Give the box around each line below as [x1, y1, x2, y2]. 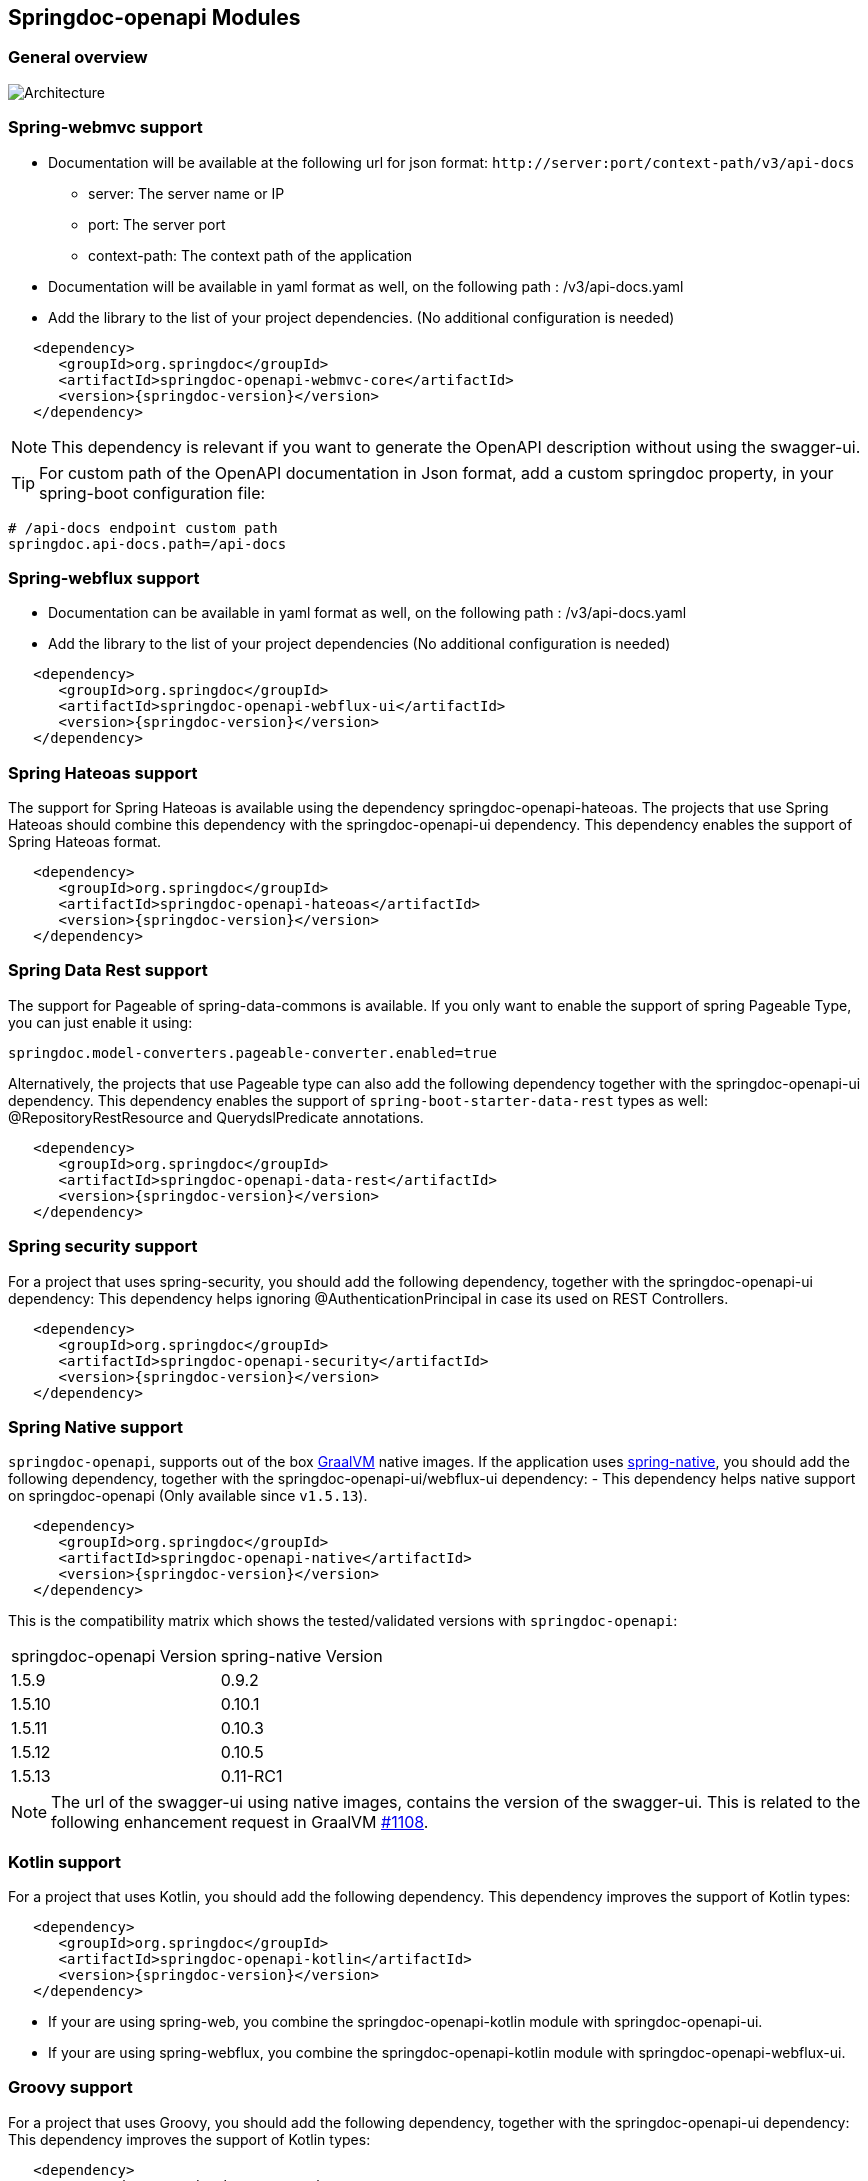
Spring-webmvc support [8, 117, 203, 138]
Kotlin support [8, 1851, 122, 1872]
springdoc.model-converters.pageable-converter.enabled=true [8, 1044, 497, 1061]
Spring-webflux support [8, 567, 200, 588]
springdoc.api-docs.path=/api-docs [8, 535, 287, 552]
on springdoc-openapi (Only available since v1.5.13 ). [8, 1487, 368, 1505]
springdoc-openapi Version [11, 1646, 217, 1667]
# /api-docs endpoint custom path [8, 519, 278, 536]
